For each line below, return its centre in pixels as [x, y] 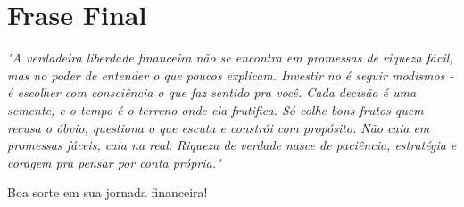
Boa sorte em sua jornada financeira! [108, 192]
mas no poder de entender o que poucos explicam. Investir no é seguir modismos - [231, 75]
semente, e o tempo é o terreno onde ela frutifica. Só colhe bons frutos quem [215, 109]
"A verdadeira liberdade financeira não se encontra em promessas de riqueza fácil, [230, 58]
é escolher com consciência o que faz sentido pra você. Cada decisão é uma [212, 92]
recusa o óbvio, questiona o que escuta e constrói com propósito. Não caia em [219, 127]
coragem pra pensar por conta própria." [114, 162]
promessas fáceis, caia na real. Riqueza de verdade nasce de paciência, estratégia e [232, 145]
